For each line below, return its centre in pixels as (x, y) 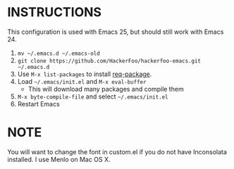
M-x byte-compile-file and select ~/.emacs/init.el (93, 96)
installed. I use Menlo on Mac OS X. (59, 159)
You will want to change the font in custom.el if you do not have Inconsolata (117, 151)
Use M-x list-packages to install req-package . (85, 74)
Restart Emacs (38, 104)
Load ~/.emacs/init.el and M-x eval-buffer (82, 81)
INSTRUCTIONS (55, 12)
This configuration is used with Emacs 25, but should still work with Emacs (116, 32)
